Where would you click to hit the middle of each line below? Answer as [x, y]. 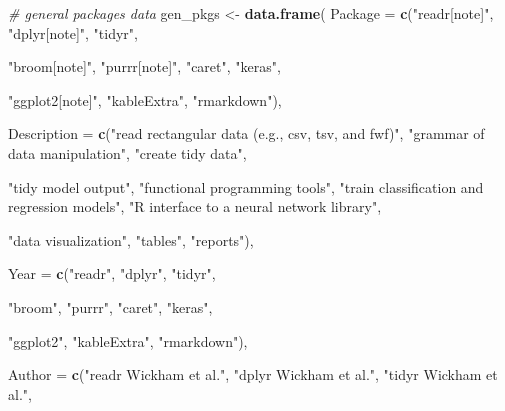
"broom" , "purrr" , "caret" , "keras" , [110, 306]
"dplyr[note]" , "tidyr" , [73, 32]
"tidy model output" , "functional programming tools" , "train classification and [246, 186]
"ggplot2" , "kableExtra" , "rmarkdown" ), [128, 340]
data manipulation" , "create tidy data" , [127, 152]
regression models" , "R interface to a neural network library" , [195, 206]
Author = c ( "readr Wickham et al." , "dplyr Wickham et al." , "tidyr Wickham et [253, 374]
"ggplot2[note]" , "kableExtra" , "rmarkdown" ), [145, 99]
